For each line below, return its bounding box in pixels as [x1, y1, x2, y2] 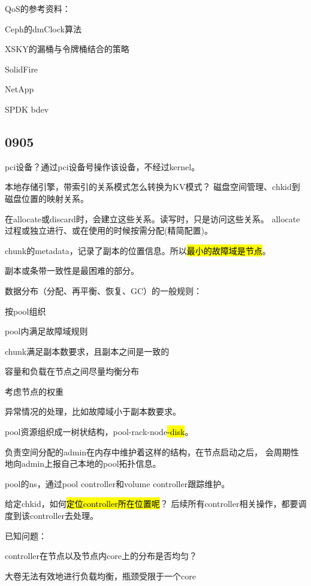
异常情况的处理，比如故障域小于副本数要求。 [5, 405, 181, 418]
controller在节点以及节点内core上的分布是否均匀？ [5, 549, 197, 562]
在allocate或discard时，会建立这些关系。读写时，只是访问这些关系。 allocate [5, 212, 300, 225]
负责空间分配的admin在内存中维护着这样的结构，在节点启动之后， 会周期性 [5, 445, 299, 458]
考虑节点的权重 [5, 385, 64, 397]
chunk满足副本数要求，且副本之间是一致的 [5, 345, 170, 357]
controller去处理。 [29, 509, 99, 522]
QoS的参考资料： [5, 2, 71, 14]
